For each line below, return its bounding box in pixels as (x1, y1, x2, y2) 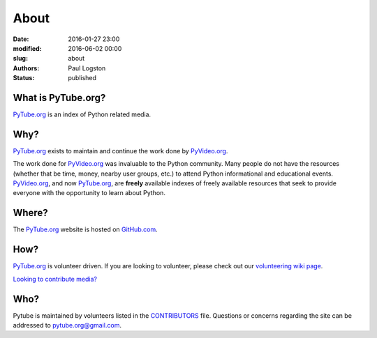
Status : (13, 74, 35, 82)
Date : (13, 35, 29, 43)
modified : (13, 44, 42, 52)
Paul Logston (68, 63, 106, 72)
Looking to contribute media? (13, 275, 98, 283)
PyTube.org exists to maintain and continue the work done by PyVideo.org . (13, 146, 228, 155)
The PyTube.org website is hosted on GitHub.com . (13, 225, 158, 233)
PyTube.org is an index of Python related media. (13, 110, 151, 118)
